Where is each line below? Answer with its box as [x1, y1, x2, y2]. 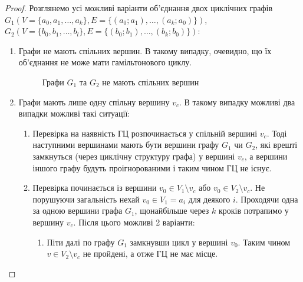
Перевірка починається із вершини [32, 181, 157, 194]
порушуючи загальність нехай [32, 193, 140, 205]
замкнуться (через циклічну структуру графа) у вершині [32, 150, 235, 162]
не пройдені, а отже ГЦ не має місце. [83, 247, 218, 260]
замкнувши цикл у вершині [130, 235, 228, 248]
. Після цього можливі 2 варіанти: [73, 215, 195, 228]
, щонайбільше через [134, 204, 209, 217]
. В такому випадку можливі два [179, 95, 295, 108]
